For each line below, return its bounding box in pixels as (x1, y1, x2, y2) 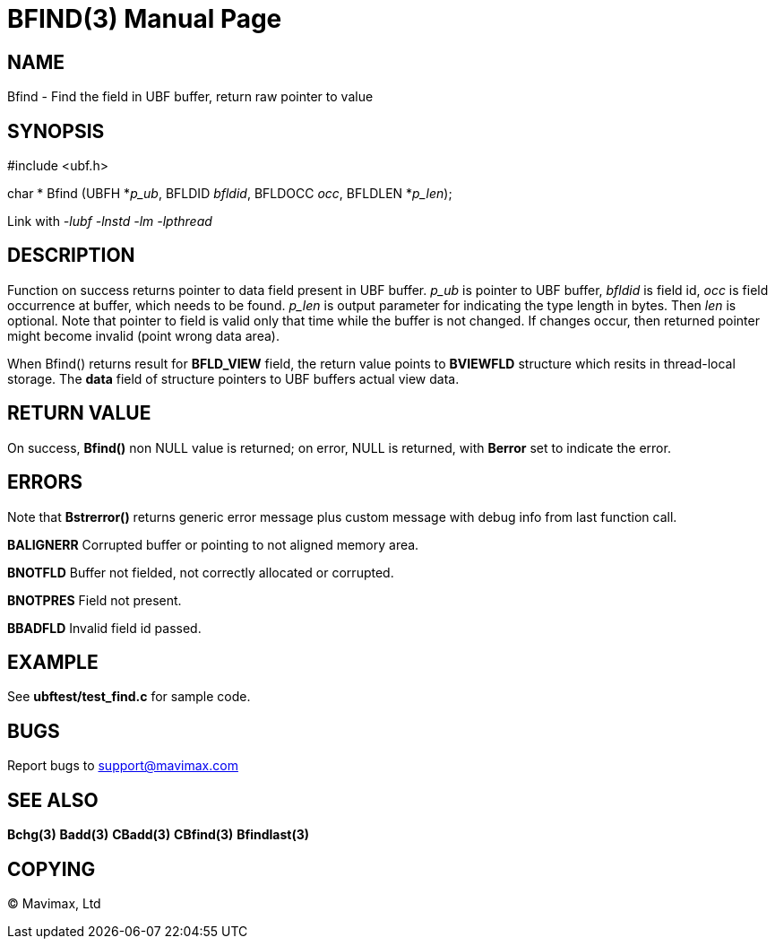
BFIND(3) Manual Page (7, 4, 282, 34)
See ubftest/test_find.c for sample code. (7, 689, 251, 705)
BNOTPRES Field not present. (7, 592, 182, 608)
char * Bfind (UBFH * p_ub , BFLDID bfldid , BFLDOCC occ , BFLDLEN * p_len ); (7, 186, 452, 202)
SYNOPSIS (7, 119, 105, 143)
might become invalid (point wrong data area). (7, 327, 280, 343)
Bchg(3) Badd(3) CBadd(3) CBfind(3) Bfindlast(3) (7, 827, 310, 843)
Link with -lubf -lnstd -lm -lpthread (7, 213, 212, 230)
